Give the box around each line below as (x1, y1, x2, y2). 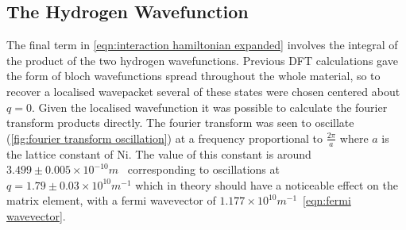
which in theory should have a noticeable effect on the (135, 176, 398, 193)
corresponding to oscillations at (127, 161, 280, 178)
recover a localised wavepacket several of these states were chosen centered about (6, 82, 400, 99)
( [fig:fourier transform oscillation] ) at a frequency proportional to (6, 129, 323, 146)
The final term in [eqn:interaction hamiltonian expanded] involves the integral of (6, 36, 398, 53)
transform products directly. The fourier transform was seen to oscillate (6, 114, 354, 131)
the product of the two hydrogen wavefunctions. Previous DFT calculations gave (6, 52, 398, 68)
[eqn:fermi (303, 192, 351, 209)
